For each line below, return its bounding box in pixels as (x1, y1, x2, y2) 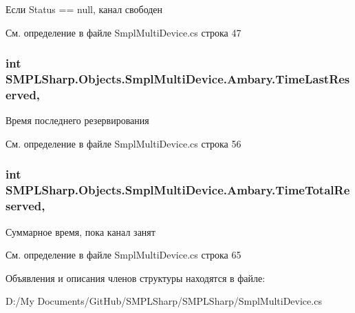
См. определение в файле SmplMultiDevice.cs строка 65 (6, 248, 241, 262)
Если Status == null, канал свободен (6, 2, 163, 16)
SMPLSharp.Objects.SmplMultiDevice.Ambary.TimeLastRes (6, 70, 350, 88)
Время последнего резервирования (6, 113, 149, 128)
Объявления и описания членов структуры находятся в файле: (6, 270, 266, 285)
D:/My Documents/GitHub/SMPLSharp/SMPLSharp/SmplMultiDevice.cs (6, 294, 322, 308)
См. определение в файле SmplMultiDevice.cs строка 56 (6, 136, 241, 150)
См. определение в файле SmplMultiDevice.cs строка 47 (6, 25, 241, 39)
